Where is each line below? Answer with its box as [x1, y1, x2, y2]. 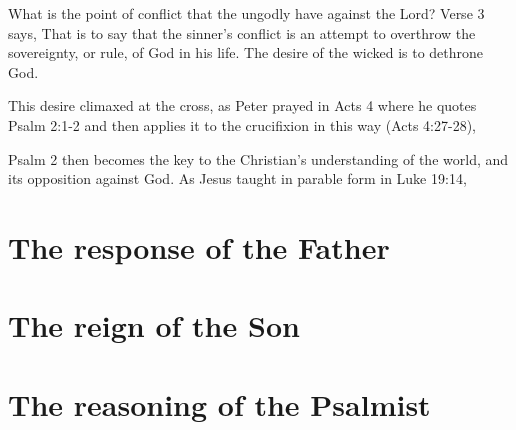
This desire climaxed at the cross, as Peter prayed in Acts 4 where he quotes [8, 95, 477, 116]
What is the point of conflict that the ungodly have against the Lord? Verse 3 [8, 3, 485, 23]
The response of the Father [8, 226, 390, 267]
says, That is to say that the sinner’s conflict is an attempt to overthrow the [8, 22, 476, 43]
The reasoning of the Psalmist [8, 383, 431, 424]
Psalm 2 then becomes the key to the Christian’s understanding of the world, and [8, 148, 509, 169]
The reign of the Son [8, 305, 300, 346]
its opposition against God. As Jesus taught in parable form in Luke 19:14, [8, 168, 467, 189]
